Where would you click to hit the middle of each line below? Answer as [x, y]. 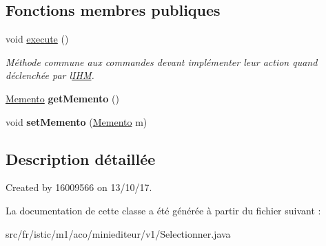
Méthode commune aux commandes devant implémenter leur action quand [162, 61]
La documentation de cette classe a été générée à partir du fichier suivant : [163, 210]
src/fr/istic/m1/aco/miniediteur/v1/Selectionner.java [118, 233]
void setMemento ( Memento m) [77, 121]
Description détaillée [81, 158]
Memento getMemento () [62, 98]
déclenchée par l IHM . [50, 75]
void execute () [37, 39]
